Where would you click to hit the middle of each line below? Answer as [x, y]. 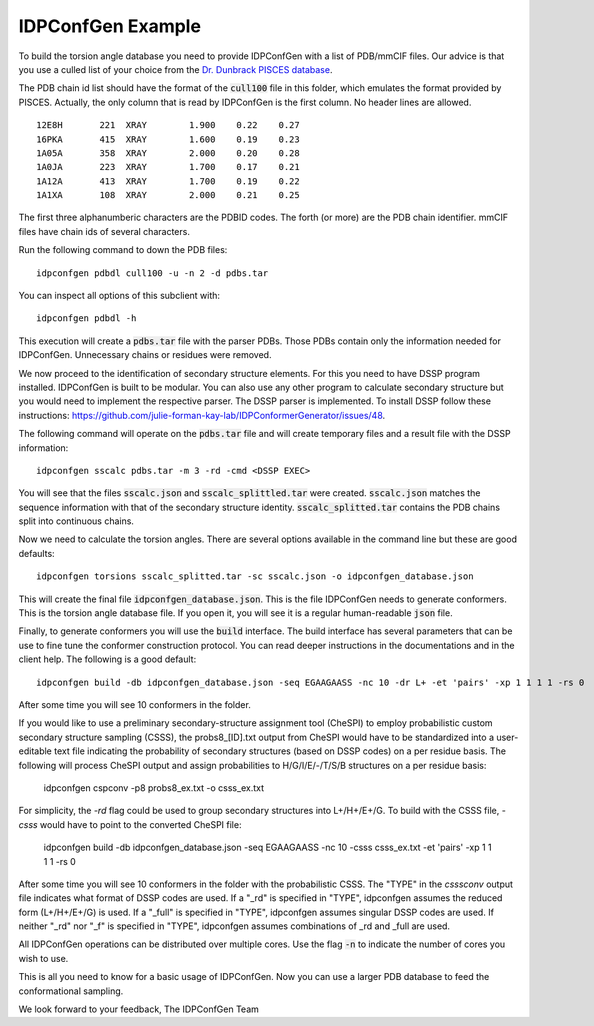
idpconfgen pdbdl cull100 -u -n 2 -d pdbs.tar [152, 273]
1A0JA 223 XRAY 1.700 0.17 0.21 [168, 167]
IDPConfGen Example [110, 26]
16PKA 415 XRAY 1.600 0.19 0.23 [168, 139]
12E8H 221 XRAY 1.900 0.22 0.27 [168, 125]
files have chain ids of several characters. [104, 231]
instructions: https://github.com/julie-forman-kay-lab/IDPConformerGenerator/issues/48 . [202, 415]
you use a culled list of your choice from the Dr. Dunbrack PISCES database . [175, 69]
